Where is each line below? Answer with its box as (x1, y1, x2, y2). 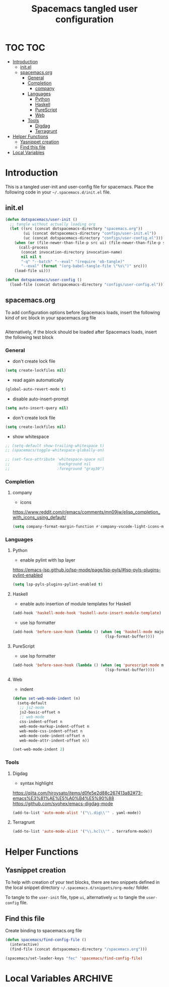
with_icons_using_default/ (12, 514, 66, 520)
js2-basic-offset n (19, 710, 60, 715)
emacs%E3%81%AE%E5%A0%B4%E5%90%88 (12, 795, 114, 801)
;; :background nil (5, 462, 92, 467)
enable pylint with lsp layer (20, 557, 75, 563)
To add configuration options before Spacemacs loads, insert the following (5, 309, 160, 315)
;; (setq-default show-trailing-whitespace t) (5, 443, 105, 448)
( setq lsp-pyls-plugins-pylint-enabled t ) (12, 582, 103, 587)
